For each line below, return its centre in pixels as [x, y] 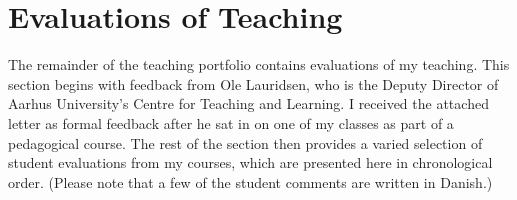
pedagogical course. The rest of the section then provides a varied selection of [245, 142]
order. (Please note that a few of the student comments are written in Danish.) [250, 181]
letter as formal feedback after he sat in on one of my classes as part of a [231, 122]
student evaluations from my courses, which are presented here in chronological [250, 162]
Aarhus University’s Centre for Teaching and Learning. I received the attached [248, 103]
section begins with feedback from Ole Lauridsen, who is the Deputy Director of [253, 83]
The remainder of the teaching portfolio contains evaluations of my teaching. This [259, 64]
